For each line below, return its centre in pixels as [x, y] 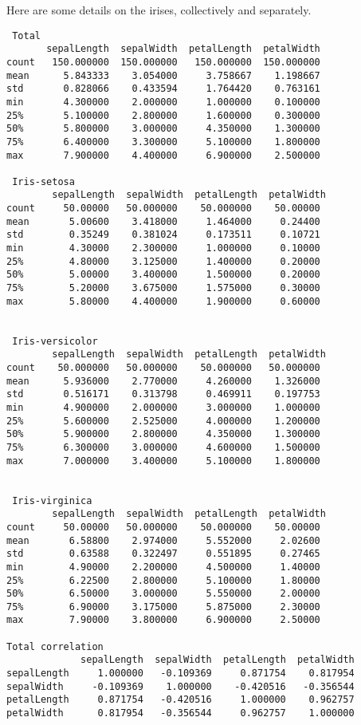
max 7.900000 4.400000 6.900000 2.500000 [163, 155]
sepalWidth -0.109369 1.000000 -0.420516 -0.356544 [180, 686]
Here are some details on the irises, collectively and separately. [159, 10]
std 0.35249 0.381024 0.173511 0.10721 [163, 235]
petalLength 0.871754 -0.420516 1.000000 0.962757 [180, 700]
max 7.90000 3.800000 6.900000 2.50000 [163, 620]
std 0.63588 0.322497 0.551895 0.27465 [163, 554]
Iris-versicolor [55, 341]
